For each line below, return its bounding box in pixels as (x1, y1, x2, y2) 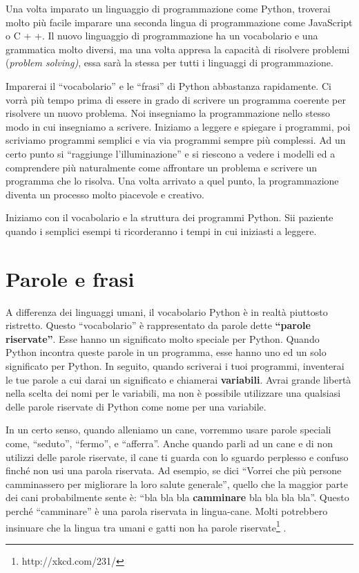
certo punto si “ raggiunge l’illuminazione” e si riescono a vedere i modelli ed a (6, 146, 336, 160)
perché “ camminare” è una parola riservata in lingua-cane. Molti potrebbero (6, 503, 328, 518)
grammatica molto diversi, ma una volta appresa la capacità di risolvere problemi (6, 41, 350, 56)
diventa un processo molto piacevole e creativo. (6, 187, 204, 201)
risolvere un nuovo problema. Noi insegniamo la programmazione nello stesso (6, 106, 330, 120)
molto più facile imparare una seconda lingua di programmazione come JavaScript (6, 15, 353, 29)
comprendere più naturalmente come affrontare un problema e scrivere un (6, 160, 318, 174)
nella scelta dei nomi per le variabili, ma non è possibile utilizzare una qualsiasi (6, 386, 341, 400)
